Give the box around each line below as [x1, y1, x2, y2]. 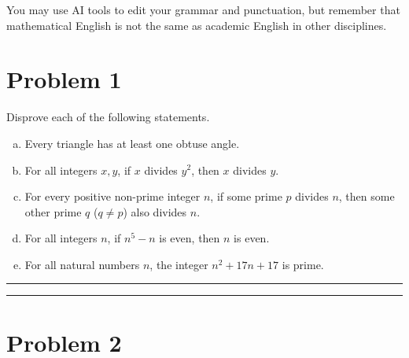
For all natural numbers [24, 256, 140, 272]
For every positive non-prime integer [24, 188, 201, 205]
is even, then [159, 230, 220, 246]
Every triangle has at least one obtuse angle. [24, 135, 240, 151]
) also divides [123, 203, 187, 220]
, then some [338, 188, 395, 205]
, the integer [149, 256, 208, 272]
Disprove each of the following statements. [6, 109, 210, 125]
